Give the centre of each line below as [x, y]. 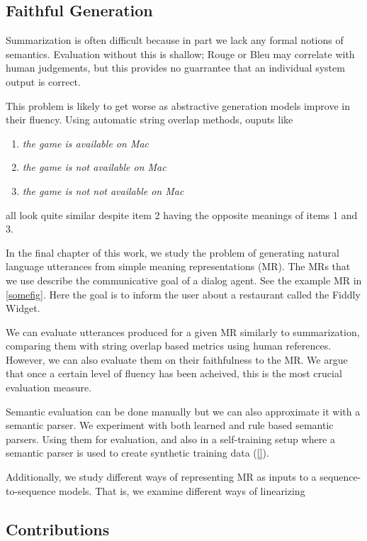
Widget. [23, 308]
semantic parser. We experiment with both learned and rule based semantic [170, 425]
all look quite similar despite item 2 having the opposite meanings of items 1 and [182, 214]
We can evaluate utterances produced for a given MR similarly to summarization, [183, 331]
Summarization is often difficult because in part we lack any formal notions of [175, 40]
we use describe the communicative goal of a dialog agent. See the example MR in [184, 280]
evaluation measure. [49, 387]
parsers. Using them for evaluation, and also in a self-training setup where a [170, 439]
